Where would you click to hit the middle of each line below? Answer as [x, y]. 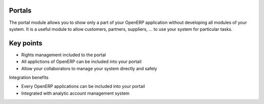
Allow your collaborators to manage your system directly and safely [89, 68]
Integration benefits [29, 77]
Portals [20, 10]
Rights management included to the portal [64, 55]
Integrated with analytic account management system [75, 93]
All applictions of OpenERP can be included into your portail [81, 62]
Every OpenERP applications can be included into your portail [83, 86]
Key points [26, 43]
